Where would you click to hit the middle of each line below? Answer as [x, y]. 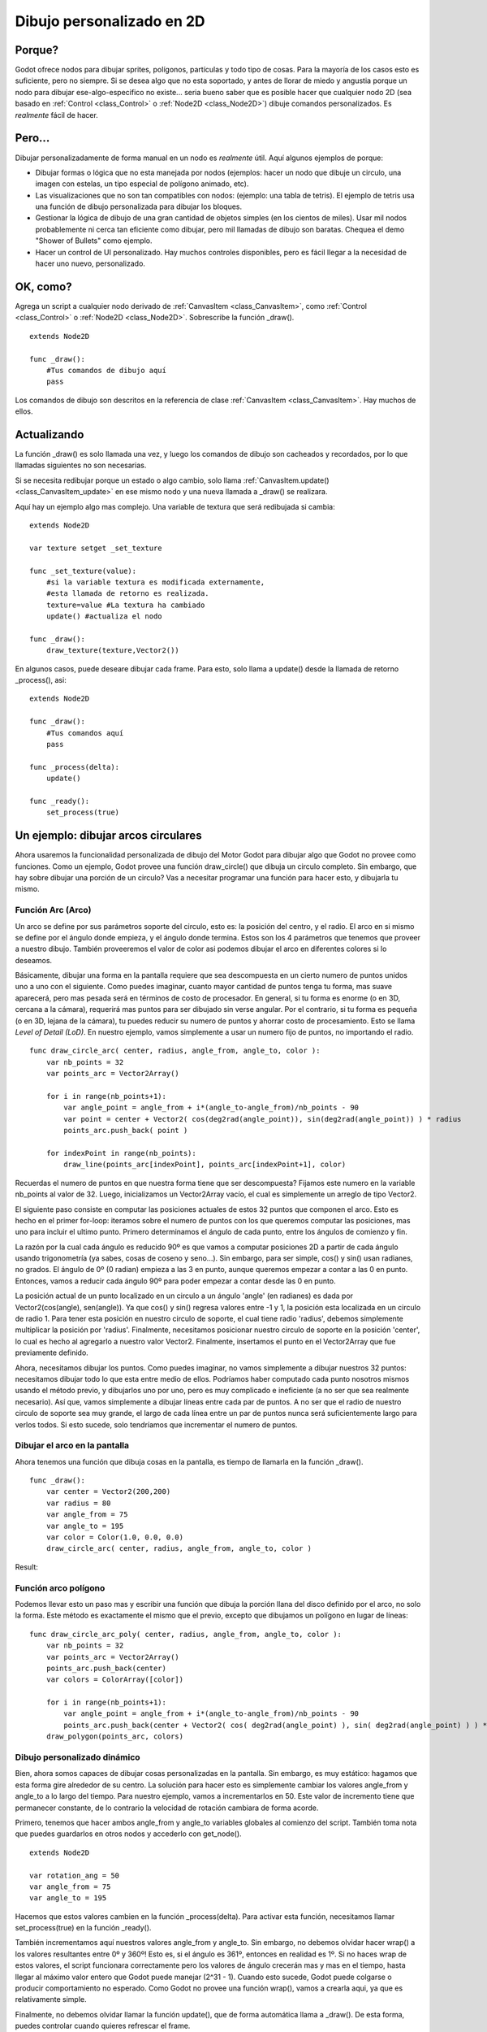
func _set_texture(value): [83, 571]
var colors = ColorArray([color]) [115, 1680]
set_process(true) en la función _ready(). [83, 1928]
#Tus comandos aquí [85, 733]
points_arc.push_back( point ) [126, 1131]
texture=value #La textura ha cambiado [125, 605]
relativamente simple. [51, 1999]
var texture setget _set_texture [96, 548]
